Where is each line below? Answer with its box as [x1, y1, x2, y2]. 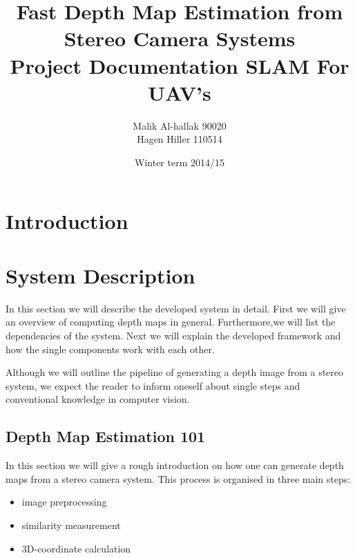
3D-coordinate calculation [21, 541, 131, 555]
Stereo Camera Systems [64, 24, 296, 52]
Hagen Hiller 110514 [137, 132, 222, 146]
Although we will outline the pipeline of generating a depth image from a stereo [6, 365, 344, 379]
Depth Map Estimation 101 [6, 426, 206, 447]
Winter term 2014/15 [135, 155, 224, 169]
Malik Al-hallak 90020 [133, 118, 227, 132]
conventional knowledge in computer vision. [6, 392, 190, 406]
